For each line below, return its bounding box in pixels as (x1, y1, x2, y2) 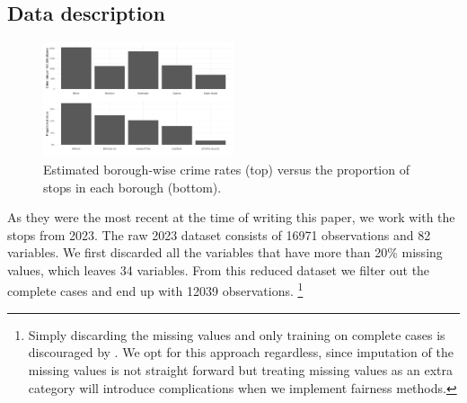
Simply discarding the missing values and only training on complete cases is (28, 325, 445, 344)
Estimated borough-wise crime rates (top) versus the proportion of (43, 159, 410, 178)
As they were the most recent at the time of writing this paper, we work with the (7, 208, 455, 227)
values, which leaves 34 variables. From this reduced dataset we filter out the (7, 260, 430, 279)
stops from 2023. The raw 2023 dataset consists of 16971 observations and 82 (7, 225, 431, 244)
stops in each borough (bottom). (43, 177, 222, 196)
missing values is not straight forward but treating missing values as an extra (28, 360, 454, 379)
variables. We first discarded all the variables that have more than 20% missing (7, 243, 443, 262)
